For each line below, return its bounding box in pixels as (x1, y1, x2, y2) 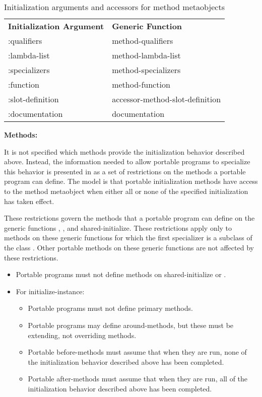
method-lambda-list (112, 49, 181, 61)
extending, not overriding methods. (28, 329, 137, 340)
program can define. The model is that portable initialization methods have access (4, 176, 258, 186)
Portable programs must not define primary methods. (28, 303, 193, 313)
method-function (112, 79, 170, 90)
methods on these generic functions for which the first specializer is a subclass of (4, 232, 252, 243)
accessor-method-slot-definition (112, 93, 221, 105)
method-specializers (112, 64, 181, 76)
